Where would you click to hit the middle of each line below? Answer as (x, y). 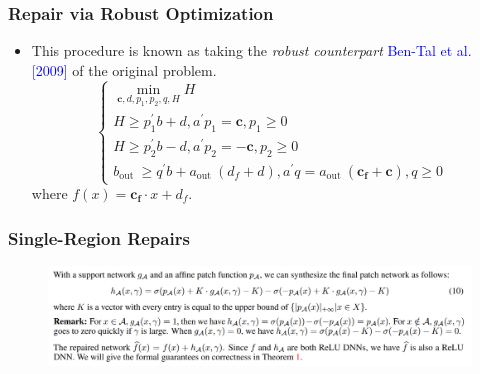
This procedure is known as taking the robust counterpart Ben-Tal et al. (251, 50)
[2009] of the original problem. (124, 69)
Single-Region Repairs (99, 237)
